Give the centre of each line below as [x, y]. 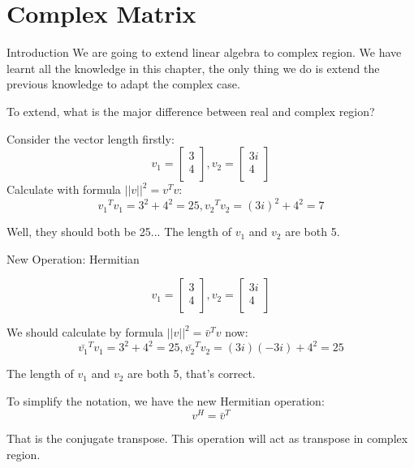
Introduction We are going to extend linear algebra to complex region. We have [204, 52]
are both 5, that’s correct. [192, 374]
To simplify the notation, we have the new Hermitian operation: [166, 401]
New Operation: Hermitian [73, 258]
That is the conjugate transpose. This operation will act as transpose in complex [207, 438]
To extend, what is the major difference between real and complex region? [191, 111]
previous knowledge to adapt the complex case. [123, 84]
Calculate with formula [64, 189]
